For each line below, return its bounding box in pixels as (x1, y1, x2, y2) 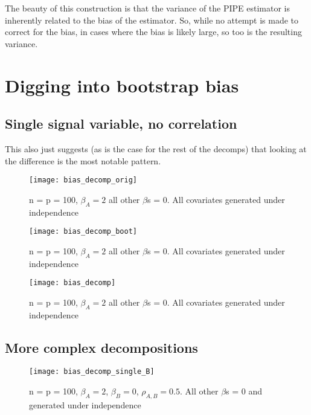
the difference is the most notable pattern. (5, 154, 161, 167)
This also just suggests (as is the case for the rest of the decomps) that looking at (5, 142, 307, 155)
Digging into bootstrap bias (5, 72, 239, 97)
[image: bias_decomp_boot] (29, 227, 137, 236)
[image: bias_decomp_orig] (29, 176, 137, 185)
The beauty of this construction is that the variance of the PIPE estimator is (5, 2, 290, 14)
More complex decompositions (5, 338, 198, 356)
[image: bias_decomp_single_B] (29, 367, 155, 376)
